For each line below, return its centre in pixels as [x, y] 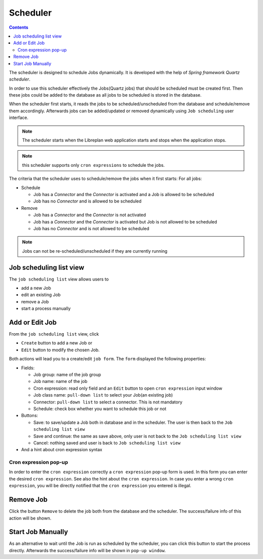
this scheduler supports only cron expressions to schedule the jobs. [94, 165]
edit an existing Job [41, 295]
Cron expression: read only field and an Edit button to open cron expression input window [128, 388]
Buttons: [30, 416]
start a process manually [46, 309]
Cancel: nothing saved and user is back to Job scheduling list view [107, 443]
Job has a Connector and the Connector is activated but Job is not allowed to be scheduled [125, 221]
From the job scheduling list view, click [54, 334]
